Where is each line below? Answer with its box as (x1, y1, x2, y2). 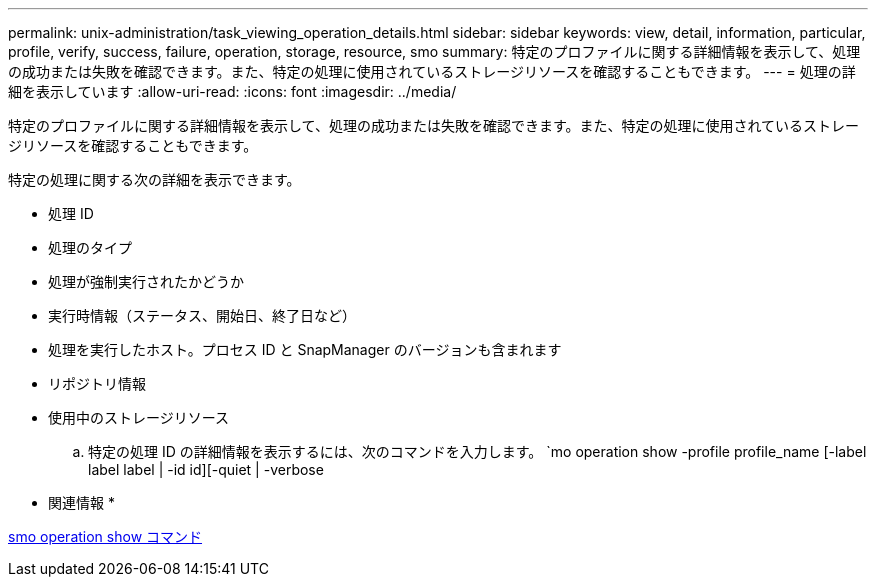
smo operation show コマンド (8, 528, 203, 545)
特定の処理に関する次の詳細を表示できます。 (8, 171, 301, 188)
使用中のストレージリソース (48, 409, 230, 426)
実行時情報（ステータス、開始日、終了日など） (48, 307, 356, 324)
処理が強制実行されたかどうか (48, 273, 244, 290)
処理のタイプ (48, 239, 132, 256)
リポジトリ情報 (48, 375, 146, 392)
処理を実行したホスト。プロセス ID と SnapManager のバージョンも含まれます (48, 341, 562, 358)
